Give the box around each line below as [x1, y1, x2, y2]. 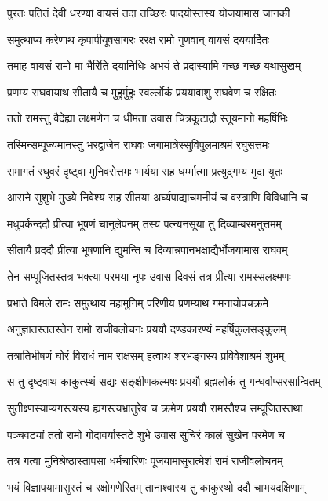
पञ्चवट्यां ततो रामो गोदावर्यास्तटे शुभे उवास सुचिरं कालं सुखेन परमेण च [7, 426, 285, 442]
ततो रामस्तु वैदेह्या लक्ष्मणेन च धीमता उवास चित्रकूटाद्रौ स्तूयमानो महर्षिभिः [7, 110, 288, 126]
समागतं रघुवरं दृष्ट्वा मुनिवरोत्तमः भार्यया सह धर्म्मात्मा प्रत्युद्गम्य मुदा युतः [7, 162, 282, 179]
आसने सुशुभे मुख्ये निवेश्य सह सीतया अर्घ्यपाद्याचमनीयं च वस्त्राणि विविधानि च [7, 189, 308, 205]
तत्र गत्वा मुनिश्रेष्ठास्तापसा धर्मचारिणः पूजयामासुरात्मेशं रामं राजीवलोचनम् [7, 452, 283, 469]
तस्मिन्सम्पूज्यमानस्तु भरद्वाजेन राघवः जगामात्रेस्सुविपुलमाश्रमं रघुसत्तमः [7, 136, 270, 152]
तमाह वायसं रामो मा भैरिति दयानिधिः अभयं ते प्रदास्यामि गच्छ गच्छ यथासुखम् [7, 57, 301, 74]
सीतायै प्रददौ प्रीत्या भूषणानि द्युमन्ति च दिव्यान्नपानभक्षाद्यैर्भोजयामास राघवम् [7, 241, 288, 258]
